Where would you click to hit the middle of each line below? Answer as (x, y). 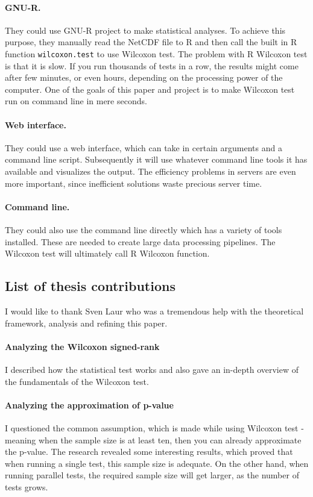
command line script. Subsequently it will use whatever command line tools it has (156, 159)
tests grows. (27, 486)
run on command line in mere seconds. (76, 101)
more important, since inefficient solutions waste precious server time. (134, 183)
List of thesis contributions (90, 286)
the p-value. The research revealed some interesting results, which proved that (149, 452)
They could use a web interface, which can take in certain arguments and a (144, 147)
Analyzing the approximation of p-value (89, 405)
